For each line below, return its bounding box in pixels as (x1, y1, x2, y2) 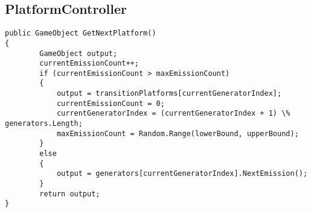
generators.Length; (5, 119, 83, 128)
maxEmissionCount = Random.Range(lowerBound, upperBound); (56, 129, 299, 138)
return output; (39, 189, 100, 198)
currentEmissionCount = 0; (56, 99, 165, 108)
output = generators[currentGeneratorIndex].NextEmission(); (56, 169, 308, 178)
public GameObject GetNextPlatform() (5, 29, 156, 38)
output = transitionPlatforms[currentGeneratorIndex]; (56, 89, 282, 98)
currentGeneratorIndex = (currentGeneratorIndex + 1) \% (56, 109, 290, 118)
